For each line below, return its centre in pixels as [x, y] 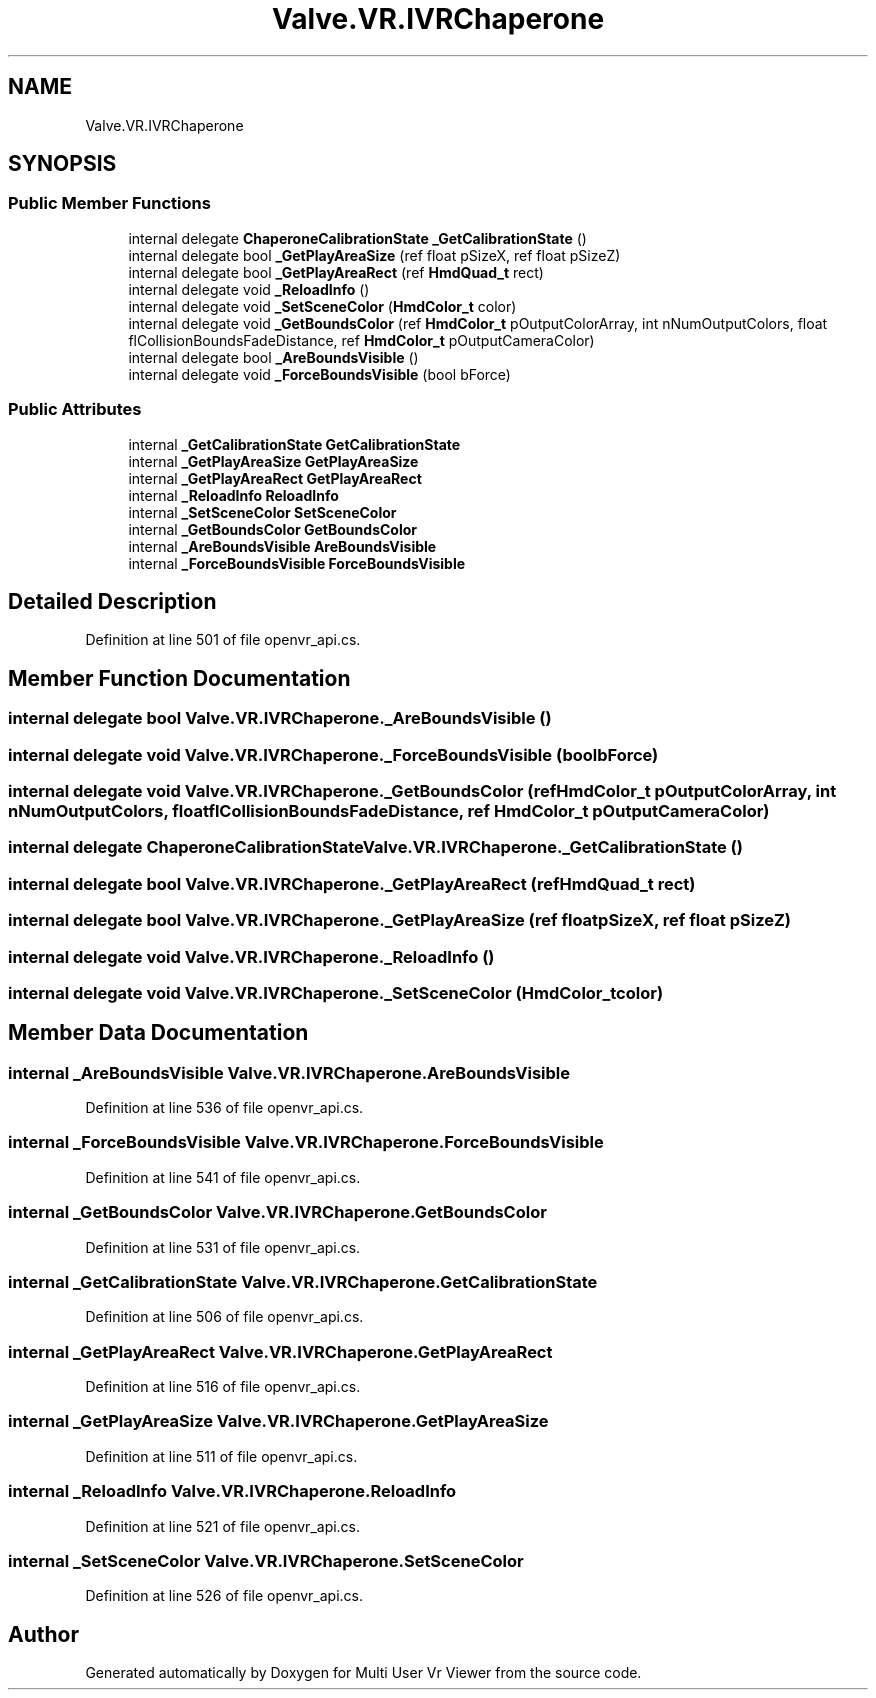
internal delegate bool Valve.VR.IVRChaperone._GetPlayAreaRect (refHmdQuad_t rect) [352, 883]
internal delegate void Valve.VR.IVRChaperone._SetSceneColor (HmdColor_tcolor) [336, 992]
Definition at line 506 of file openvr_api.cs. [224, 1317]
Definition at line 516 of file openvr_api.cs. [223, 1387]
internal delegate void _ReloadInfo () [249, 289]
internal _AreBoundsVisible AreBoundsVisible [282, 546]
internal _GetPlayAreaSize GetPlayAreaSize [273, 461]
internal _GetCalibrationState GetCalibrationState [294, 444]
